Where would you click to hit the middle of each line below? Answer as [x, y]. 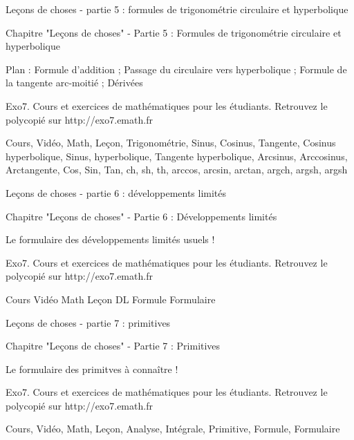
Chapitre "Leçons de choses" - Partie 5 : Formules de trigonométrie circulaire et [174, 32]
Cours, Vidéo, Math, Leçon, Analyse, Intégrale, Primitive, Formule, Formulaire [173, 429]
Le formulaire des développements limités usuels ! [110, 239]
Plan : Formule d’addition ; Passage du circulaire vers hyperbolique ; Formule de [176, 69]
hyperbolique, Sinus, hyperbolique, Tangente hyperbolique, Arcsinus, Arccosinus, [177, 156]
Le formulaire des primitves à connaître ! [92, 369]
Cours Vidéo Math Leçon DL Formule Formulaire [111, 299]
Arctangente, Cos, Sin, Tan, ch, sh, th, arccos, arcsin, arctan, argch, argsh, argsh [177, 170]
